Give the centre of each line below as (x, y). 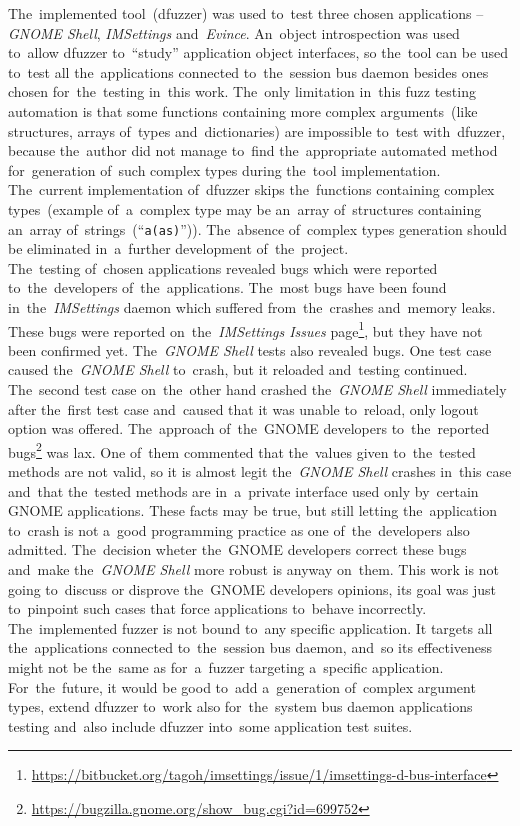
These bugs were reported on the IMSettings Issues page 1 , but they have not (245, 329)
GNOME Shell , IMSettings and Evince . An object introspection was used (234, 32)
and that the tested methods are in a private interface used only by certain (243, 490)
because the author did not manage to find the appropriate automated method (253, 150)
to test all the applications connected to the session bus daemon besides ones (248, 71)
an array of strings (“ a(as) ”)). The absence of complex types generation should (258, 228)
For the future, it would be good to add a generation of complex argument (242, 686)
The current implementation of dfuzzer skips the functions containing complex (251, 189)
